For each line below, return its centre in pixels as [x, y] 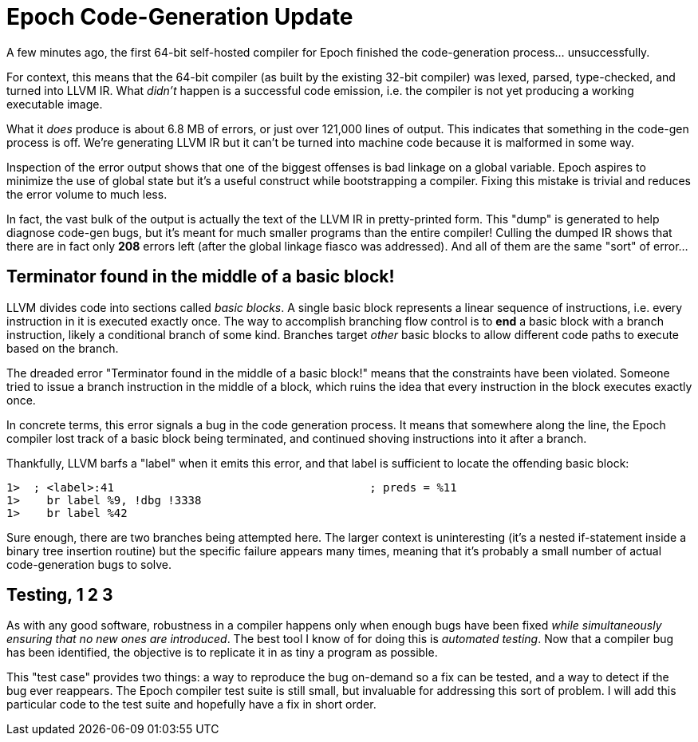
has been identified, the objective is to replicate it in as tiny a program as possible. [222, 653]
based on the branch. [63, 348]
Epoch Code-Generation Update [180, 17]
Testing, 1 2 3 [60, 595]
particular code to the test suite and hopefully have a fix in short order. [191, 705]
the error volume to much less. [87, 194]
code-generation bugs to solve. [89, 564]
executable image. [55, 104]
